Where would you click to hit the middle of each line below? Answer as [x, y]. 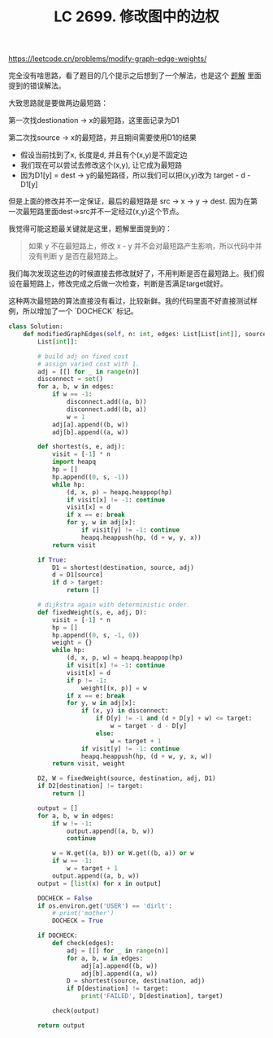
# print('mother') [83, 913]
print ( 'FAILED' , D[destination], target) [152, 996]
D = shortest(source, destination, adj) [136, 981]
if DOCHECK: [58, 936]
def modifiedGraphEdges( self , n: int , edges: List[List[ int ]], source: [147, 335]
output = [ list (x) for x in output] [100, 883]
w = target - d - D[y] [148, 726]
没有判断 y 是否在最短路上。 [75, 256]
